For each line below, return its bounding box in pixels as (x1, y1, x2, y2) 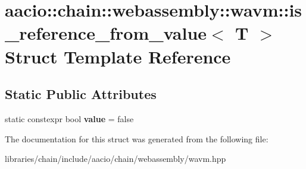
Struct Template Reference (5, 44, 231, 68)
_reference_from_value (5, 21, 207, 45)
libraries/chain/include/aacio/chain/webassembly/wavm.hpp (5, 152, 226, 165)
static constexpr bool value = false (5, 112, 134, 125)
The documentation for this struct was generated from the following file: (5, 132, 268, 145)
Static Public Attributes (5, 85, 157, 103)
